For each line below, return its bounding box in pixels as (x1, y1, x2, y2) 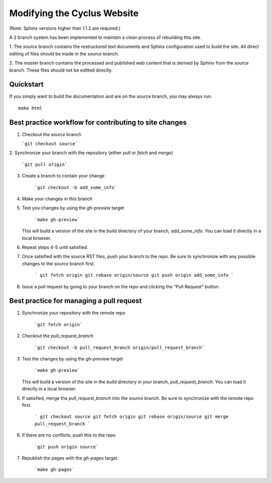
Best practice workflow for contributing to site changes (9, 118, 187, 127)
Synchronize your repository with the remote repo (22, 310, 125, 316)
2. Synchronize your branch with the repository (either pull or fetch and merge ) (9, 150, 173, 156)
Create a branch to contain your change (22, 173, 105, 179)
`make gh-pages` (34, 467, 75, 472)
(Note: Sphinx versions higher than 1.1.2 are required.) (9, 25, 121, 31)
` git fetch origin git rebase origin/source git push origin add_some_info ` (34, 272, 234, 278)
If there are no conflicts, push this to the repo (22, 432, 116, 438)
